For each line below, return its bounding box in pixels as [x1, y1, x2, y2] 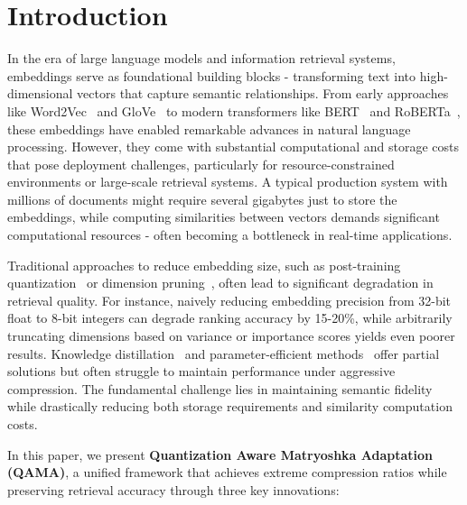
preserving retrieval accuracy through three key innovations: [7, 480, 340, 499]
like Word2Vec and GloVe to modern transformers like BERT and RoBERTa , [7, 101, 461, 120]
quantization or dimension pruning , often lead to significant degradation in [7, 273, 434, 292]
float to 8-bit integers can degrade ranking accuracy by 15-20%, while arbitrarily [7, 308, 453, 327]
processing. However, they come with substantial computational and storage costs [7, 137, 459, 156]
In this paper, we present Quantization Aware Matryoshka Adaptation [7, 445, 434, 464]
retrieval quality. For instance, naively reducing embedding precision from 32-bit [7, 290, 452, 309]
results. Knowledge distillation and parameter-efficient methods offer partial [7, 344, 440, 363]
